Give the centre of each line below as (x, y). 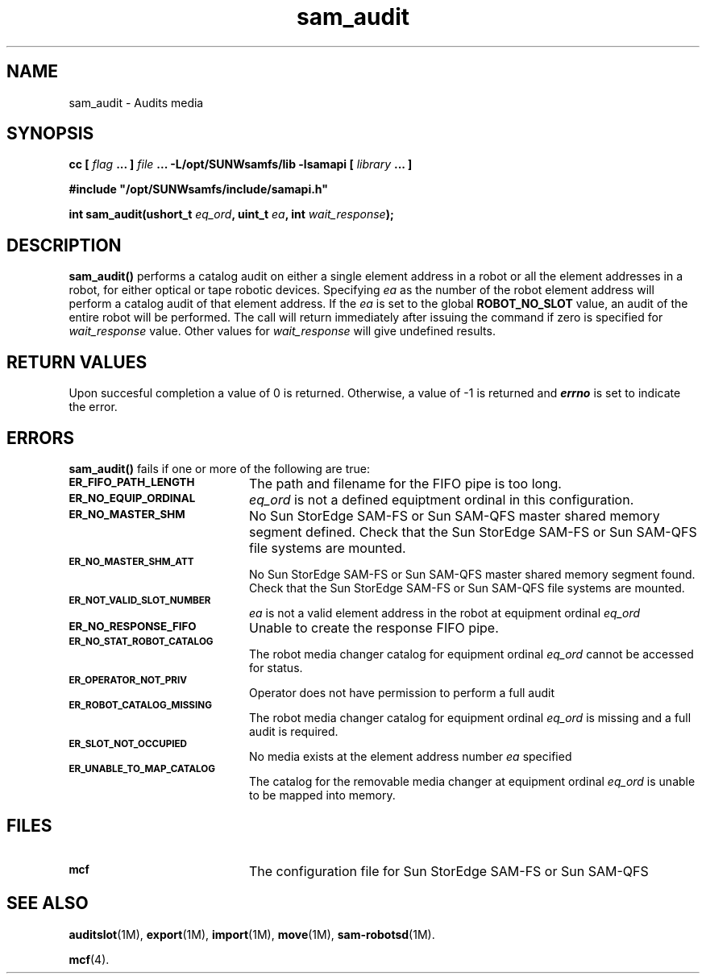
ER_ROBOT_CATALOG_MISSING (140, 705)
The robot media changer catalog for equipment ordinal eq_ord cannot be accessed (471, 654)
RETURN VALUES (77, 362)
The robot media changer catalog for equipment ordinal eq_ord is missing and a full (470, 717)
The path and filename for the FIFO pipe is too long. (405, 483)
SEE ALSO (48, 903)
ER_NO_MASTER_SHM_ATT (131, 561)
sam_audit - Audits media (136, 102)
